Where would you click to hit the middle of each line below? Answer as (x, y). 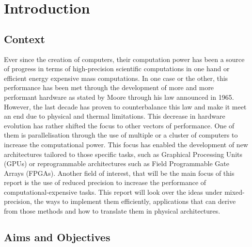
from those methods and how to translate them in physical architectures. (112, 211)
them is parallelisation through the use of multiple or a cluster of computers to (121, 135)
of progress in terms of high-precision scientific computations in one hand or (117, 69)
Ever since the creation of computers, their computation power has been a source (124, 59)
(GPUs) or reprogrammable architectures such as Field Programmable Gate (117, 163)
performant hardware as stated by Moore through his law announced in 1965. (119, 97)
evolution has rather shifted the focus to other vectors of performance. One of (119, 125)
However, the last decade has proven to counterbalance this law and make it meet (125, 106)
